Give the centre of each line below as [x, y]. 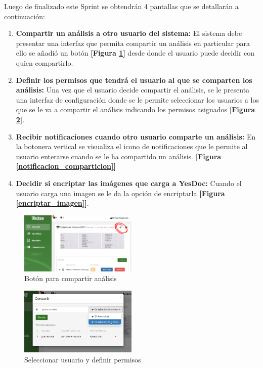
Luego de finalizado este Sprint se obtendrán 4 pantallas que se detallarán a [121, 6]
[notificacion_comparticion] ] [66, 166]
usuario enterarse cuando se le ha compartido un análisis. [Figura [119, 156]
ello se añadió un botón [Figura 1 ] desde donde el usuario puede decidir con [135, 53]
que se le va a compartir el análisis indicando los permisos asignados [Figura [136, 109]
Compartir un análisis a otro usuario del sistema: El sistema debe [129, 33]
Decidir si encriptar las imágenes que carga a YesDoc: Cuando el [129, 183]
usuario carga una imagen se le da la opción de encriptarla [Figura [120, 193]
